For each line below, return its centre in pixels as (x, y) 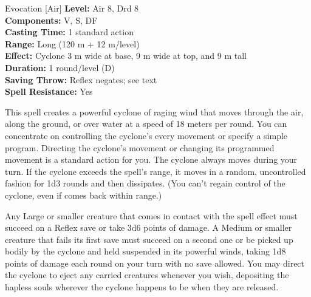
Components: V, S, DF (51, 20)
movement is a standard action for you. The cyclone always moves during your (151, 159)
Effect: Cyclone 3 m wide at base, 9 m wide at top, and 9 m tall (126, 56)
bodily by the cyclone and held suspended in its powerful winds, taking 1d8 (145, 251)
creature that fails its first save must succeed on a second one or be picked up (149, 239)
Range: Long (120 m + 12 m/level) (72, 43)
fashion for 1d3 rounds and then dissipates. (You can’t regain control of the (145, 183)
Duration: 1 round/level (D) (60, 67)
